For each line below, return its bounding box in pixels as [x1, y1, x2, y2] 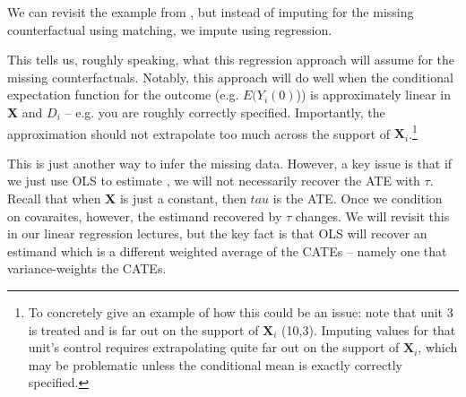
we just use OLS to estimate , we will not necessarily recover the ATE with [7, 171, 420, 190]
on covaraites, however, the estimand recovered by [7, 206, 282, 225]
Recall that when [7, 189, 101, 207]
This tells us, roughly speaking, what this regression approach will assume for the [7, 50, 455, 69]
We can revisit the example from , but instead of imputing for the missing [7, 3, 414, 21]
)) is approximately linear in [296, 85, 451, 104]
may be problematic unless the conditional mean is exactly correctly [28, 355, 403, 374]
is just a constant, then [119, 189, 246, 207]
